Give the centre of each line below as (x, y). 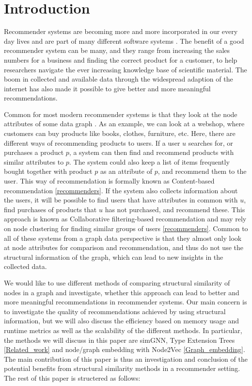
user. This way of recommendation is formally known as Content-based (109, 181)
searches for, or (211, 143)
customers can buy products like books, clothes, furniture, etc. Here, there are (120, 133)
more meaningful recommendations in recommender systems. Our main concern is (126, 302)
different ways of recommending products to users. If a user (92, 143)
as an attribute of (126, 171)
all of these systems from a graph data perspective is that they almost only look (123, 238)
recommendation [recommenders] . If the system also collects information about (121, 190)
